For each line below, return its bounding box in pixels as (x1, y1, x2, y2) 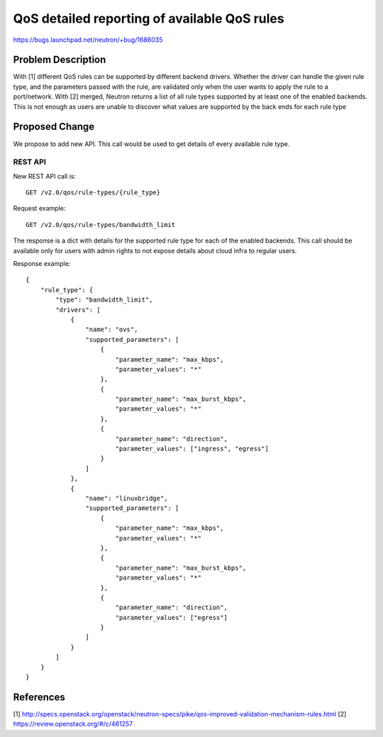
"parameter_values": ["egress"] (115, 614, 228, 621)
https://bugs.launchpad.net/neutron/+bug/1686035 (13, 35, 163, 44)
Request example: (13, 204, 66, 213)
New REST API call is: (13, 172, 76, 180)
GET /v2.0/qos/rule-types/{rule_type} (26, 189, 161, 196)
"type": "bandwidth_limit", (55, 296, 153, 304)
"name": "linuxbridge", (85, 494, 168, 502)
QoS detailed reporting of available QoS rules (13, 11, 284, 26)
